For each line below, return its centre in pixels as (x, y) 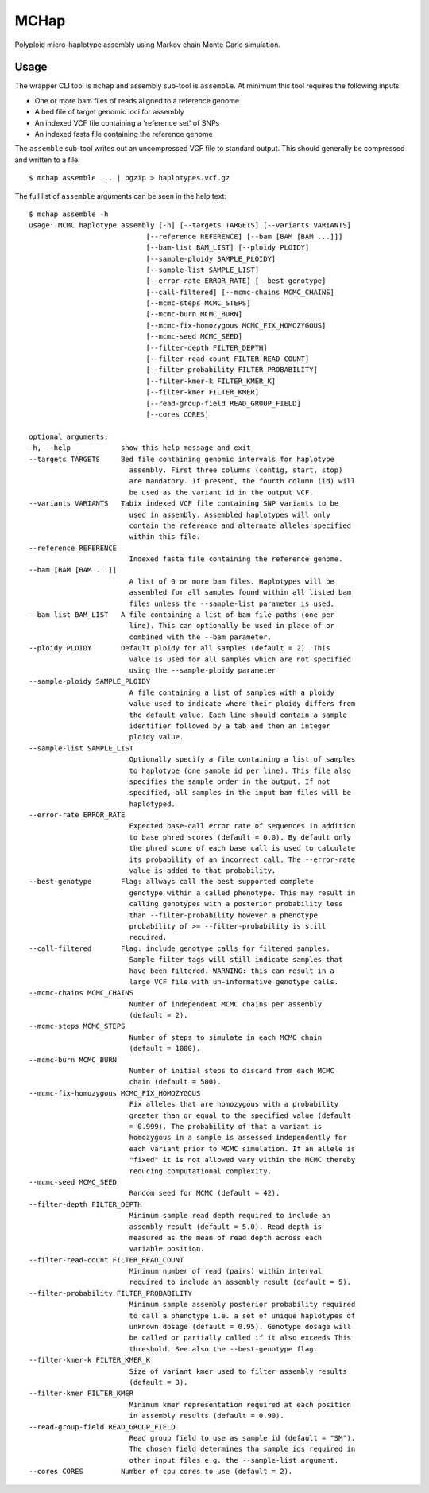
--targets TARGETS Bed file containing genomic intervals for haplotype (182, 459)
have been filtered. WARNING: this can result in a (232, 971)
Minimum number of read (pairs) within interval (226, 1271)
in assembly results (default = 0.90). (207, 1416)
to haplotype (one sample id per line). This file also (240, 770)
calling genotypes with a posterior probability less (236, 904)
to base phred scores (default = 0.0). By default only (240, 837)
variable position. (167, 1249)
